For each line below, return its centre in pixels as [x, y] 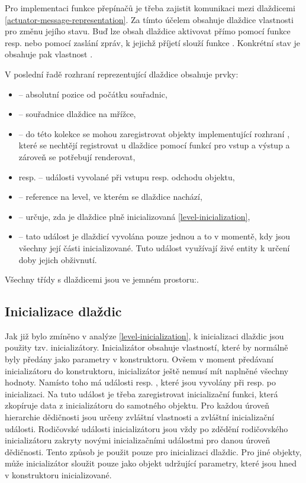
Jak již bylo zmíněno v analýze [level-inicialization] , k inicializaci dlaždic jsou [144, 335]
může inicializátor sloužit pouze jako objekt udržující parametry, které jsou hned [151, 463]
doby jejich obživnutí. [58, 259]
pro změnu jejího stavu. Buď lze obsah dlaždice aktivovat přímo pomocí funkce [148, 31]
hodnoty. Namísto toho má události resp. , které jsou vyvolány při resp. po [140, 382]
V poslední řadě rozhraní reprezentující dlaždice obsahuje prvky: [122, 74]
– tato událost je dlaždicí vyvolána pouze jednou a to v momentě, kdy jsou [154, 236]
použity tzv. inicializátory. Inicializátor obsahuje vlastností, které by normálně [146, 347]
